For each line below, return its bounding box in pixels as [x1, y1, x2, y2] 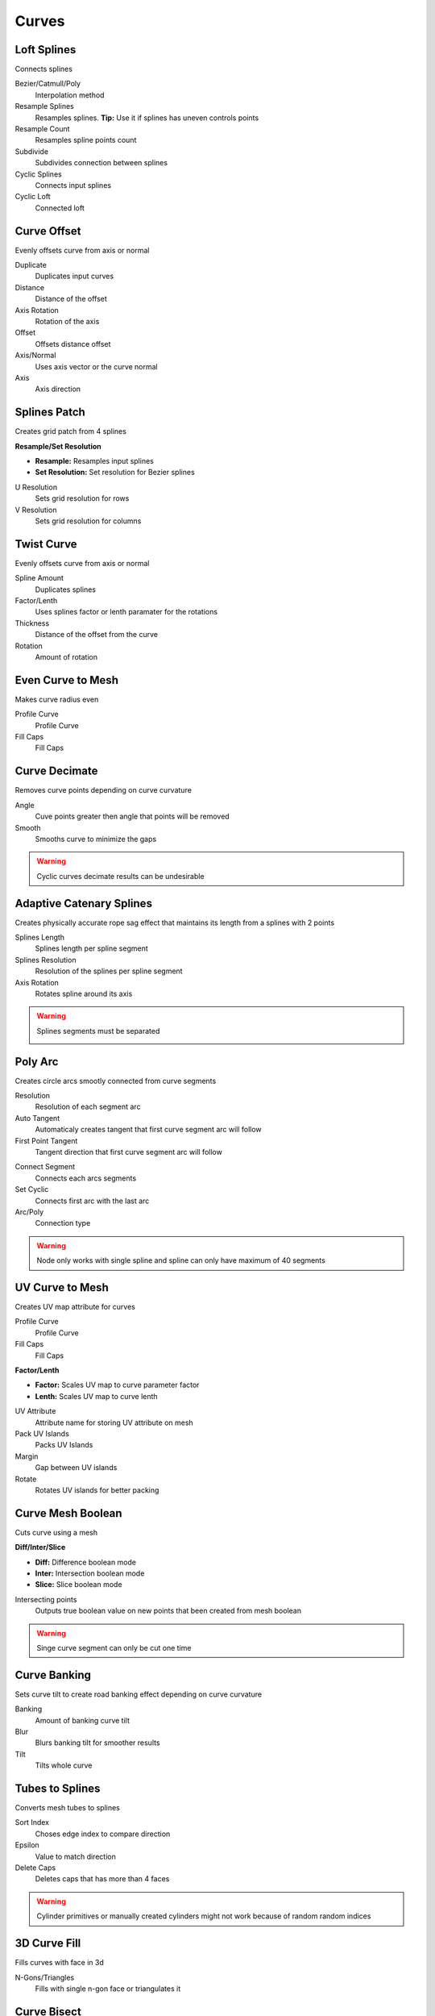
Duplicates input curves [35, 271, 114, 281]
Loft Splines [14, 43, 77, 56]
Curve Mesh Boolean [14, 1506, 122, 1520]
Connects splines [14, 65, 72, 74]
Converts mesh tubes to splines [14, 1803, 120, 1813]
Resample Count [14, 124, 70, 134]
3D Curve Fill [14, 1936, 81, 1951]
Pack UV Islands [14, 1428, 70, 1439]
